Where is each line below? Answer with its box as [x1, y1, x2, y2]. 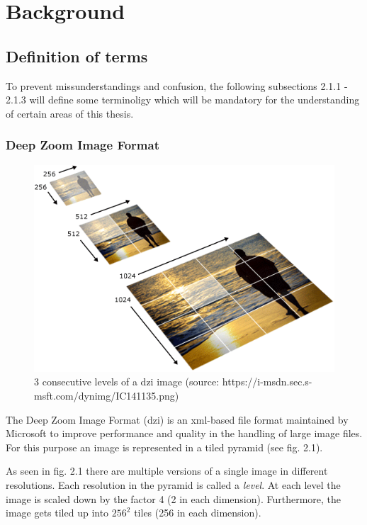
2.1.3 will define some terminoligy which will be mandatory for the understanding [6, 92, 360, 107]
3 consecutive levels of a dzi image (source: [34, 374, 220, 389]
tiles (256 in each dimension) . [134, 505, 261, 520]
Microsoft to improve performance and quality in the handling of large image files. [6, 426, 363, 441]
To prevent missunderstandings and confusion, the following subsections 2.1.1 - [6, 78, 348, 93]
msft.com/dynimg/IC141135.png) [34, 388, 179, 403]
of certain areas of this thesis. [6, 106, 134, 120]
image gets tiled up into [6, 505, 109, 520]
